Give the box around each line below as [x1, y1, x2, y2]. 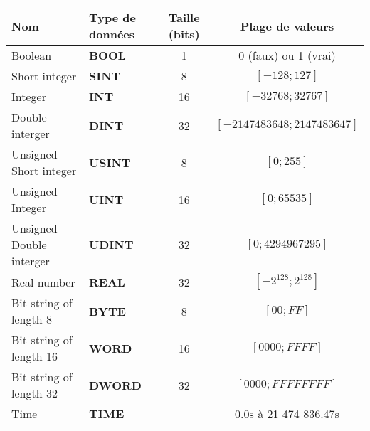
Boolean [11, 47, 52, 63]
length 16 [11, 348, 58, 364]
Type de [89, 9, 136, 26]
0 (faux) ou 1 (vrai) [238, 47, 336, 63]
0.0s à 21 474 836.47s [235, 405, 339, 422]
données [89, 26, 135, 42]
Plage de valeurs [240, 17, 334, 34]
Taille [168, 9, 200, 26]
